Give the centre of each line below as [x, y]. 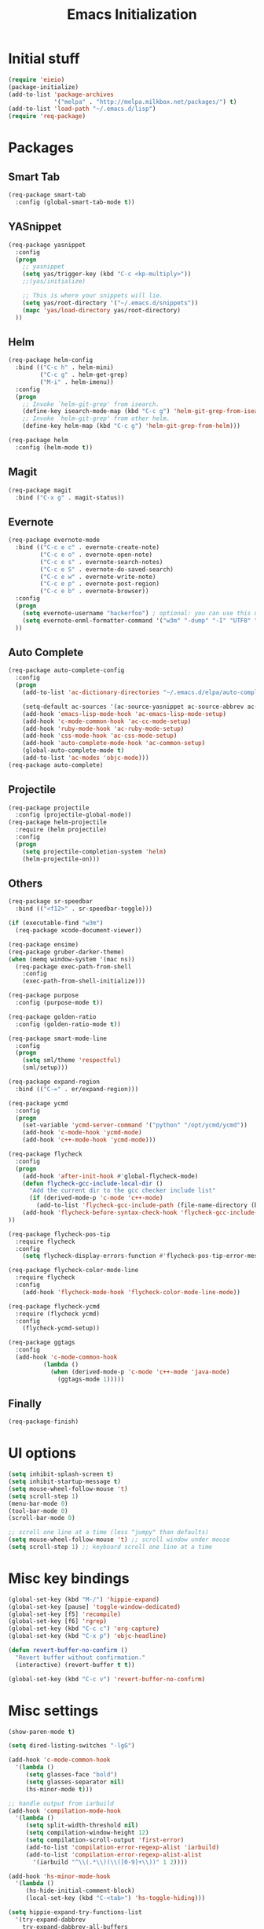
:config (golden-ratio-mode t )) [68, 1024]
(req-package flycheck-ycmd [54, 1306]
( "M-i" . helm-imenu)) [77, 382]
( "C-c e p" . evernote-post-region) [99, 584]
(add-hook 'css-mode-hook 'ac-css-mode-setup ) [100, 736]
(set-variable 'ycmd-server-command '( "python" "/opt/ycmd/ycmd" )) [135, 1125]
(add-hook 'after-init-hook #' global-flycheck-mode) [110, 1176]
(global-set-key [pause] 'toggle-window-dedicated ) [94, 1606]
